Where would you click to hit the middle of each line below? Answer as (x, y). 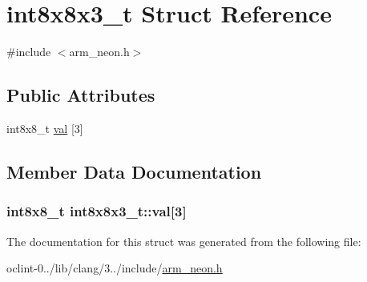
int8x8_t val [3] (45, 128)
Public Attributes (81, 95)
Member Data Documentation (134, 171)
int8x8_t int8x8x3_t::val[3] (97, 211)
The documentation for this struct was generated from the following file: (184, 241)
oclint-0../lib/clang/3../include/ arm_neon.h (115, 268)
